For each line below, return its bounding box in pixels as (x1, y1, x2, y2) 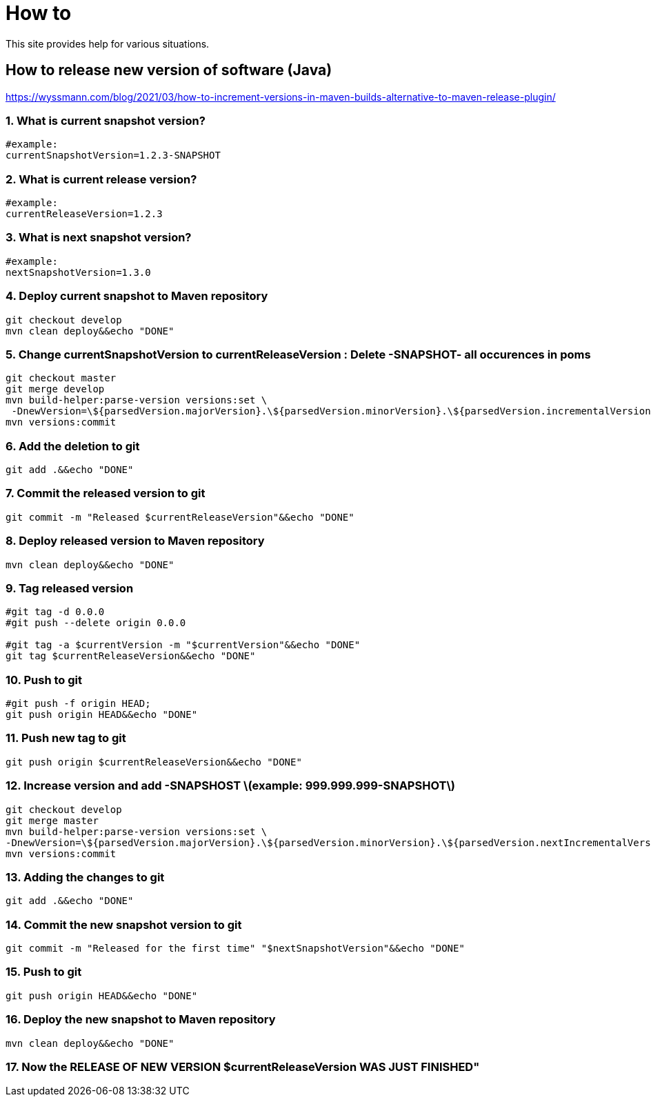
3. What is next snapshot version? (6, 230, 192, 245)
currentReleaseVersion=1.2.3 (6, 208, 163, 220)
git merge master (6, 814, 99, 826)
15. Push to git (6, 965, 82, 979)
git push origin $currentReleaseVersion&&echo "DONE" (6, 756, 302, 768)
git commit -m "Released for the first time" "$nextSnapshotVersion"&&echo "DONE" (6, 943, 465, 954)
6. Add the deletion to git (6, 439, 140, 453)
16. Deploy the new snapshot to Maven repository (6, 1012, 276, 1027)
